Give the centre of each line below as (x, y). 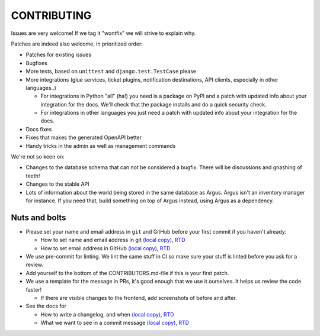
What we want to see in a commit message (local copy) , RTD (115, 323)
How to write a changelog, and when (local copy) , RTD (107, 314)
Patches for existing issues (59, 55)
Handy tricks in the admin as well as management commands (101, 146)
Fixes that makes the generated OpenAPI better (84, 138)
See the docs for (46, 306)
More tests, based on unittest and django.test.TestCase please (111, 72)
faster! (34, 289)
